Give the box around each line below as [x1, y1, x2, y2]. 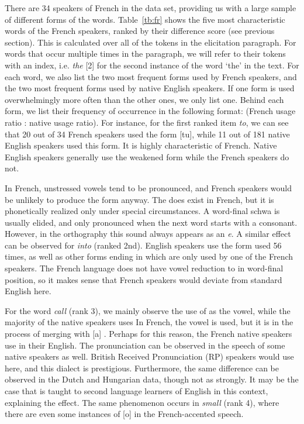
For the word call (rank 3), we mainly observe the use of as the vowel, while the [5, 304, 291, 316]
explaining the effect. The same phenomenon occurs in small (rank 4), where [5, 396, 279, 408]
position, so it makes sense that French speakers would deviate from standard [5, 273, 282, 285]
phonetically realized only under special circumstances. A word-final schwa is [5, 205, 280, 217]
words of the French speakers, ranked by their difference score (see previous [5, 25, 275, 37]
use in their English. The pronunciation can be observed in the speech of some [5, 339, 285, 351]
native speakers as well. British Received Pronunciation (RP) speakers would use [5, 350, 294, 363]
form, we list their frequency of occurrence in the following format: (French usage [5, 105, 296, 117]
